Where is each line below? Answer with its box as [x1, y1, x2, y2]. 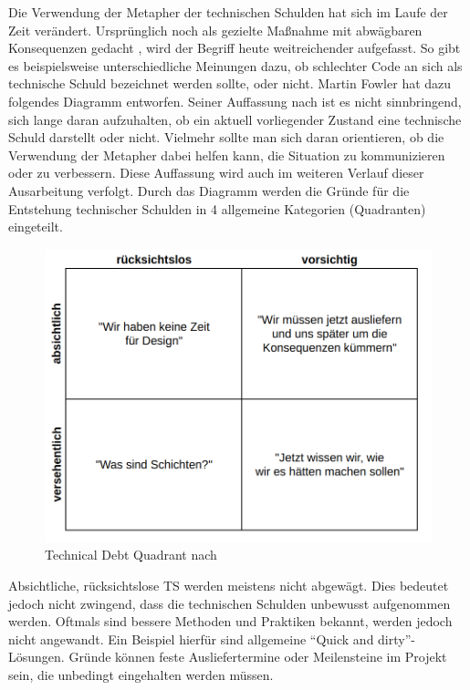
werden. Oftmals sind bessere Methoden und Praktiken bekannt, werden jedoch [8, 612, 453, 631]
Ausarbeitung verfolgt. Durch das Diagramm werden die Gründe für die [8, 180, 410, 200]
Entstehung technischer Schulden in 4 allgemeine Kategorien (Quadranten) [8, 199, 426, 218]
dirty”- [378, 629, 415, 648]
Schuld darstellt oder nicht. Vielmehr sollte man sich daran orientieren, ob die [8, 128, 444, 147]
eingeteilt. [8, 217, 63, 236]
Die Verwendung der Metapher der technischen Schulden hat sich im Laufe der [8, 3, 448, 21]
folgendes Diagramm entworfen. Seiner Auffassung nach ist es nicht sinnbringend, [8, 91, 462, 110]
